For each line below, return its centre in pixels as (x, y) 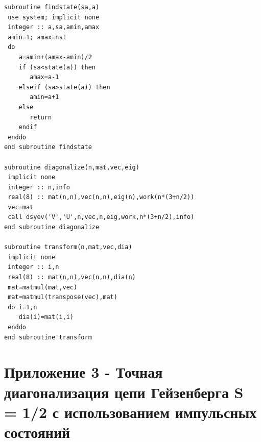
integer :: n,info (39, 187)
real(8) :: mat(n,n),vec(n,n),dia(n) (72, 277)
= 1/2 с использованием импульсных (130, 412)
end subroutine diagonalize (52, 227)
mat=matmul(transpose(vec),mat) (63, 297)
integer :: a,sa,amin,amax (54, 27)
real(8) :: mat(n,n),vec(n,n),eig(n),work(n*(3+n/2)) (101, 197)
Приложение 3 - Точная (84, 372)
